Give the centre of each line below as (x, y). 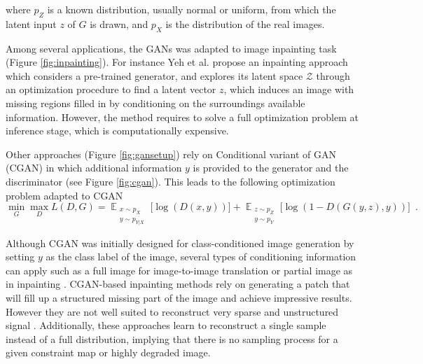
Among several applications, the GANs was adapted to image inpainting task (171, 48)
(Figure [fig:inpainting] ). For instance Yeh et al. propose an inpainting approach (177, 62)
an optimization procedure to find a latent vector (111, 89)
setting (20, 257)
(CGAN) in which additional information (94, 168)
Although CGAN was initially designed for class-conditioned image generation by (180, 243)
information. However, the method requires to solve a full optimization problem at (182, 117)
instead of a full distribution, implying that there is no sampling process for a (172, 338)
